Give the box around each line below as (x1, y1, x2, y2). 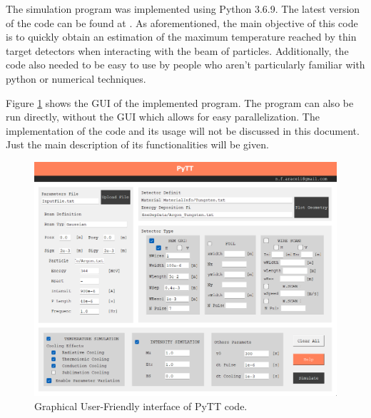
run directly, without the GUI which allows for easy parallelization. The (6, 109, 320, 124)
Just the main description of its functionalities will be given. (6, 137, 269, 152)
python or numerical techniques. (6, 71, 146, 86)
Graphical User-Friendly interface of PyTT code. (34, 398, 248, 413)
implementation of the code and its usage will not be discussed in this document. (6, 123, 360, 138)
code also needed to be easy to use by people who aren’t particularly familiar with (6, 57, 365, 72)
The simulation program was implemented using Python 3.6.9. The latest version (6, 1, 360, 16)
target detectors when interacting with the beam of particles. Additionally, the (6, 43, 349, 58)
